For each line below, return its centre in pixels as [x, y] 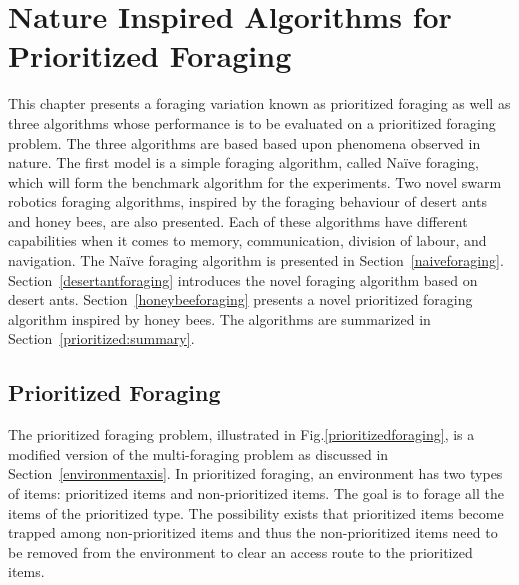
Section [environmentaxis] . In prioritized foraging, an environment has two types [255, 473]
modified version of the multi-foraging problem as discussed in [198, 453]
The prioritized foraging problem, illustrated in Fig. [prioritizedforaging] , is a [241, 434]
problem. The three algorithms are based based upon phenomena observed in [244, 142]
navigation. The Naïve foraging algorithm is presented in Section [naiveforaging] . [256, 260]
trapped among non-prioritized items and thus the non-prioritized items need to [253, 532]
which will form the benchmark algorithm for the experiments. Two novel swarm [255, 181]
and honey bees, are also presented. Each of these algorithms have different [238, 220]
